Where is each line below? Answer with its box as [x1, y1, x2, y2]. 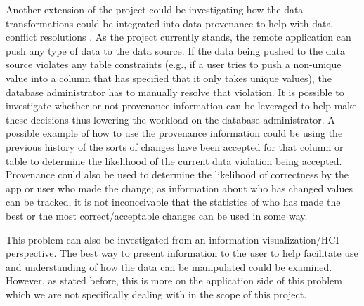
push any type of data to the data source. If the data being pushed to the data [6, 43, 345, 58]
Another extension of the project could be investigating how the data [6, 2, 304, 16]
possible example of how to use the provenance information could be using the [6, 126, 343, 140]
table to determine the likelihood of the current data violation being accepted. [6, 153, 342, 168]
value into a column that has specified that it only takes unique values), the [6, 70, 332, 85]
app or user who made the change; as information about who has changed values [6, 180, 353, 195]
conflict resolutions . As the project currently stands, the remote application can [6, 29, 351, 44]
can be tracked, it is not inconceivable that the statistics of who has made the [6, 194, 341, 209]
